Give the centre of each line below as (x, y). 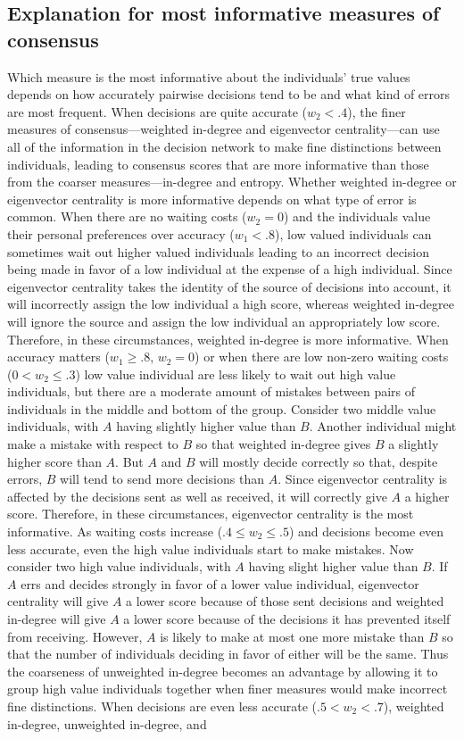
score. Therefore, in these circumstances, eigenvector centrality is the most (211, 514)
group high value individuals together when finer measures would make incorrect (228, 689)
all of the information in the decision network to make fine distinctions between (224, 146)
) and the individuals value (357, 216)
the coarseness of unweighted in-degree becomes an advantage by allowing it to (223, 671)
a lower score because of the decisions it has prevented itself (287, 619)
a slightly (414, 444)
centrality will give (58, 601)
